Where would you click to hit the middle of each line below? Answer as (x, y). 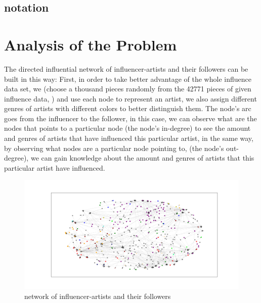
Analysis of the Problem (91, 44)
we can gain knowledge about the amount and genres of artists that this (142, 158)
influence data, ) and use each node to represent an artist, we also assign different (130, 98)
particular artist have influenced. (55, 167)
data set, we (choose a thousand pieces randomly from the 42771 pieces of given (128, 89)
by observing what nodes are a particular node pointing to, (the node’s (114, 148)
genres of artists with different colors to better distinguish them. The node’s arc (128, 108)
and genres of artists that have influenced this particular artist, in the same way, (129, 138)
